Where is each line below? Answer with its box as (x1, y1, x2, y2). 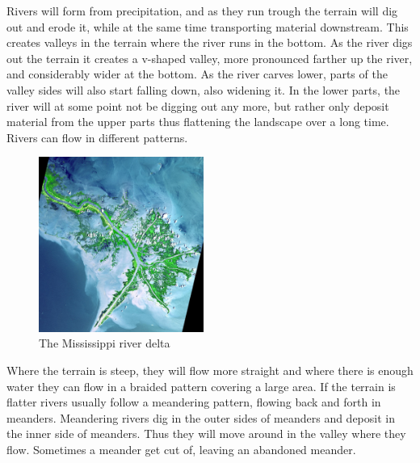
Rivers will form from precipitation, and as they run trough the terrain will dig (6, 2, 398, 19)
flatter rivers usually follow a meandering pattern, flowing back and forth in (6, 394, 381, 410)
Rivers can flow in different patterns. (6, 128, 188, 145)
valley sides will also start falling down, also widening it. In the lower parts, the (6, 81, 401, 98)
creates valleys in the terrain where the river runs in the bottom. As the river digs (6, 34, 413, 51)
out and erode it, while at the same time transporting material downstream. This (6, 18, 409, 35)
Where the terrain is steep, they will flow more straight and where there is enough (6, 361, 414, 378)
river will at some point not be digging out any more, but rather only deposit (6, 97, 389, 114)
